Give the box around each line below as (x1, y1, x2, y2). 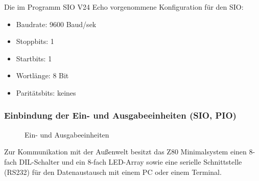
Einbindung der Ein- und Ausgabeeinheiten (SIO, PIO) (4, 109, 237, 122)
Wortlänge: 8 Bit (16, 70, 69, 81)
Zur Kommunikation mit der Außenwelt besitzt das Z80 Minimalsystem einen (4, 146, 247, 157)
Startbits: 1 (16, 53, 52, 63)
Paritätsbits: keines (16, 87, 76, 98)
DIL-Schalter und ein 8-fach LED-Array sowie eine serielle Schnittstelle (19, 156, 242, 167)
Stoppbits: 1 (16, 36, 54, 47)
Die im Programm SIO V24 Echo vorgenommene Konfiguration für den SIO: (4, 2, 244, 12)
